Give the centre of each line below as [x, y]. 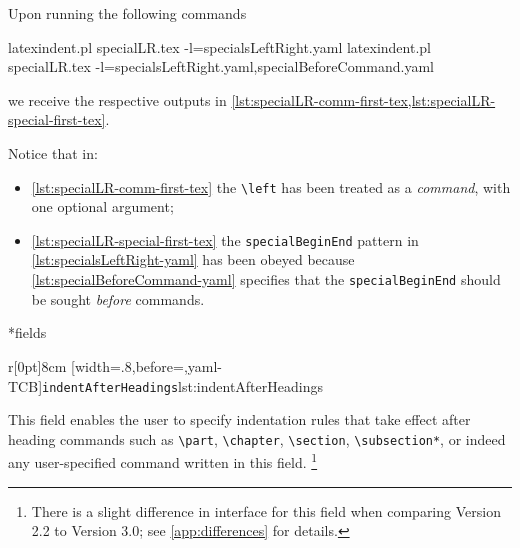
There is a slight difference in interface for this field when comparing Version [266, 510]
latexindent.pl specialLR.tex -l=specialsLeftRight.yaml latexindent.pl [219, 46]
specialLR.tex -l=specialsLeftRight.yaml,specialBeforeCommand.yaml [221, 66]
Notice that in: [53, 152]
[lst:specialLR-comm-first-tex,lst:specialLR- [363, 99]
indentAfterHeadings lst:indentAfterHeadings [182, 385]
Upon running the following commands [127, 13]
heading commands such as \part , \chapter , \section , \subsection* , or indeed [257, 438]
